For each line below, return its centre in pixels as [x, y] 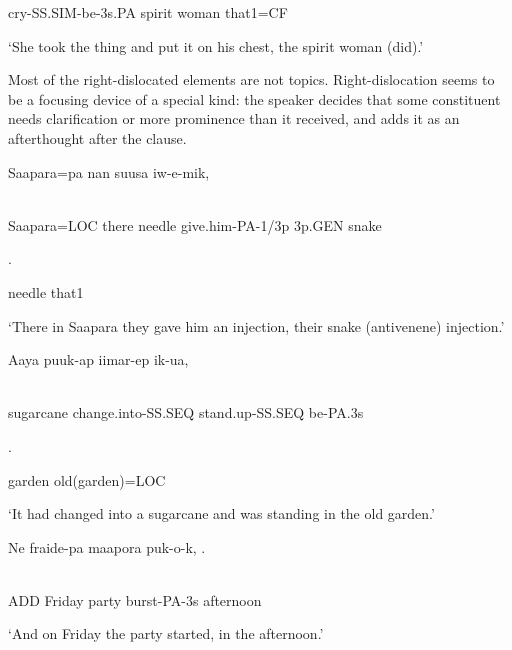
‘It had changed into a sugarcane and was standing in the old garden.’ [221, 513]
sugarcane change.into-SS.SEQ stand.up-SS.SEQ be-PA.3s [186, 412]
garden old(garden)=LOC [87, 479]
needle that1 [46, 291]
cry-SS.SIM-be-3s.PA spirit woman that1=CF [148, 12]
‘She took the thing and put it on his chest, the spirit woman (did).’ [216, 45]
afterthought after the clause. [97, 137]
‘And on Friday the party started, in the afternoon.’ [166, 633]
